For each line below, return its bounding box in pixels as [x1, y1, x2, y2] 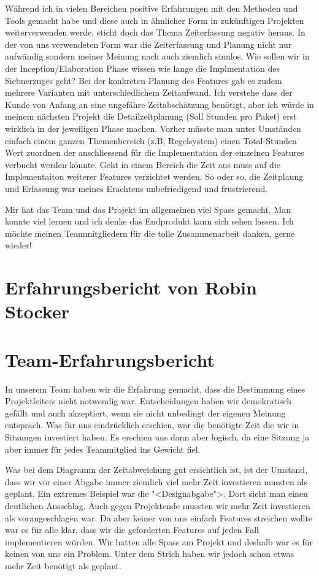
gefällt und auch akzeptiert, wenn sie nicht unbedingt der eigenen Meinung [5, 406, 286, 419]
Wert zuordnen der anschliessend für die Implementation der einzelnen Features [5, 146, 304, 159]
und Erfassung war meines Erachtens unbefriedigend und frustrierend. [5, 182, 268, 194]
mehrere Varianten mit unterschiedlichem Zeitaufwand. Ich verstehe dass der [5, 86, 293, 99]
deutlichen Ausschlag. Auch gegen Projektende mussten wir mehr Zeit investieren [5, 499, 310, 512]
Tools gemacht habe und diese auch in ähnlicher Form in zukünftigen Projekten [5, 13, 304, 26]
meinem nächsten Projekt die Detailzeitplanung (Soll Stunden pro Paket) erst [5, 110, 297, 123]
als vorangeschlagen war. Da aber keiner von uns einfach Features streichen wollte [5, 511, 313, 524]
